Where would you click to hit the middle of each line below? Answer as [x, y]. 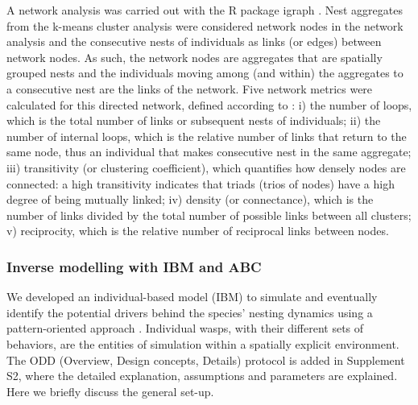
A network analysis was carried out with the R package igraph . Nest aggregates [205, 10]
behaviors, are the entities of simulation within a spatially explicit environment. [203, 343]
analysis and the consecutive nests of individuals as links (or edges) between [194, 41]
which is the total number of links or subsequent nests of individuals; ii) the [194, 120]
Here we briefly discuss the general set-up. [110, 391]
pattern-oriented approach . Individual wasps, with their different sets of [185, 328]
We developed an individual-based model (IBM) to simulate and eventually [192, 297]
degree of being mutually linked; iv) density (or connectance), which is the [190, 199]
